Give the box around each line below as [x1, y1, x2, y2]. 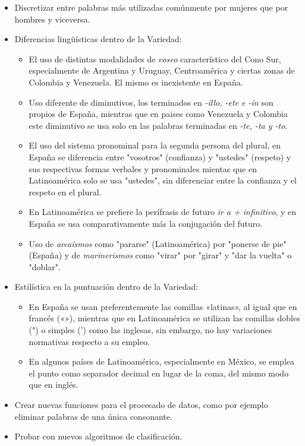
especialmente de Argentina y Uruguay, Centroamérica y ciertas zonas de [29, 64, 295, 77]
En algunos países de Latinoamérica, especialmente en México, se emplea [29, 355, 295, 368]
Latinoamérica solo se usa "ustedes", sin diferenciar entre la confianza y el [29, 174, 297, 186]
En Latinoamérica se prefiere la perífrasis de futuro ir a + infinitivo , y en [29, 205, 297, 218]
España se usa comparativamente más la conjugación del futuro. [29, 217, 263, 229]
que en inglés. [29, 378, 78, 391]
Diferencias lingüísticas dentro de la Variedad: [14, 33, 182, 45]
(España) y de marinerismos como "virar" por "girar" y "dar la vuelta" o [29, 249, 292, 261]
